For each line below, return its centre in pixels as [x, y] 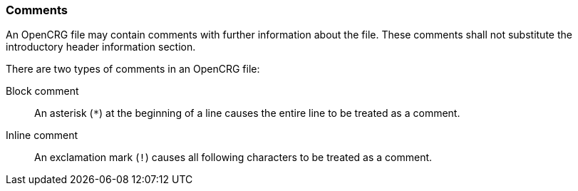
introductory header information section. [101, 47]
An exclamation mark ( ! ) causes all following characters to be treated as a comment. [233, 158]
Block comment [42, 91]
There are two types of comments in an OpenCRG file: [133, 69]
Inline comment [42, 135]
